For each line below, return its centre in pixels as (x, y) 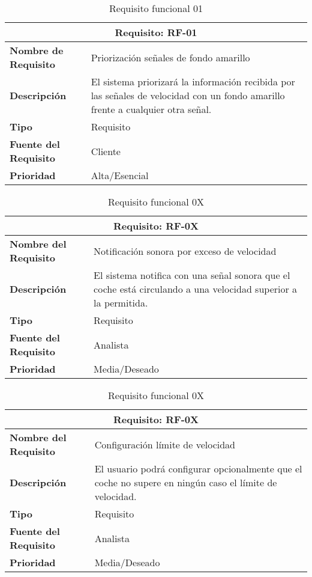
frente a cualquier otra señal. (151, 109)
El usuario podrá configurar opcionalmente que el (198, 469)
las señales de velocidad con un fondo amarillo (188, 95)
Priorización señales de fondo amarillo (170, 57)
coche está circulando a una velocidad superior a (196, 289)
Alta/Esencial (120, 175)
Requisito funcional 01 (156, 8)
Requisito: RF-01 (156, 32)
